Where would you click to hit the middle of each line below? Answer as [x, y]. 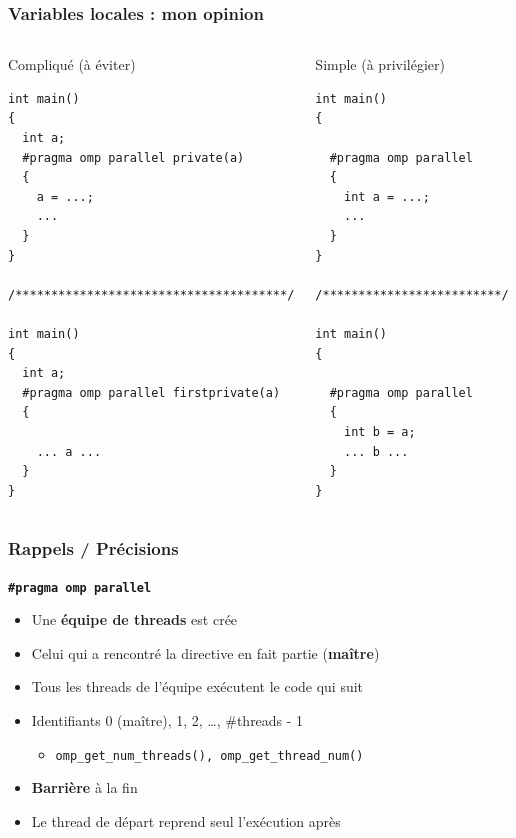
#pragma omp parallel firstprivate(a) [151, 392]
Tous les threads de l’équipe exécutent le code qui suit [197, 686]
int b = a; [380, 431]
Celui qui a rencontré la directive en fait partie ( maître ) [205, 652]
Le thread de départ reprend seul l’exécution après [186, 820]
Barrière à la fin [84, 787]
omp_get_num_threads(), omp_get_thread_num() [209, 755]
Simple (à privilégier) [380, 64]
